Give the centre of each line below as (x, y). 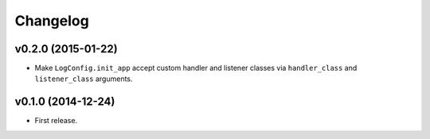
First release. (56, 121)
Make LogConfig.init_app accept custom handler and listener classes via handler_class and (196, 68)
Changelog (52, 21)
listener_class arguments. (84, 79)
